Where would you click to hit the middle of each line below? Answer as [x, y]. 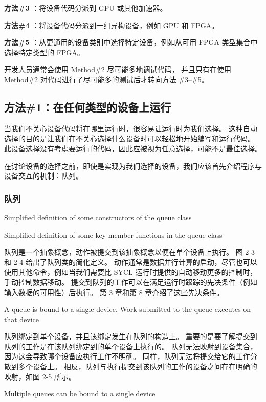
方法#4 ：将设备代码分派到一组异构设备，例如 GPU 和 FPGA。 [112, 25]
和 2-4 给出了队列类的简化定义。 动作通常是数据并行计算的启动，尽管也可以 [131, 262]
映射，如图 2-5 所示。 [40, 376]
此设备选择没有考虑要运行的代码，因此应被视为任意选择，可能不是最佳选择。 [133, 148]
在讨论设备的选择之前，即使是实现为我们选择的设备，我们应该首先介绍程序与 [133, 165]
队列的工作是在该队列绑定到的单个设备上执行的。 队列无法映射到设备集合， [131, 346]
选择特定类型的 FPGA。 [44, 52]
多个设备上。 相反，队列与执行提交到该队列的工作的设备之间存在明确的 [138, 366]
